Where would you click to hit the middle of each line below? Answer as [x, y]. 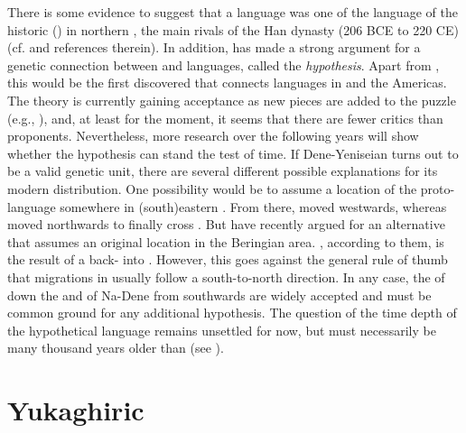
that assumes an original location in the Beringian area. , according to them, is [226, 241]
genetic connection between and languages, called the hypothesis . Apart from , [224, 64]
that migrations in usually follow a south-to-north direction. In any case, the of [226, 276]
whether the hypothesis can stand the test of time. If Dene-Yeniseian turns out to [233, 153]
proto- [438, 188]
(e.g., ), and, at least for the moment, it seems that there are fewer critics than [225, 118]
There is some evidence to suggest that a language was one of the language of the [233, 12]
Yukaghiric [76, 410]
